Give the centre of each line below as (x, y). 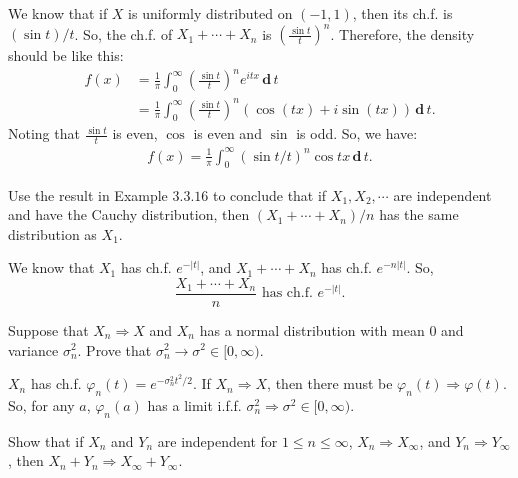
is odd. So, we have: (357, 133)
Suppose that (48, 329)
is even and (227, 133)
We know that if (58, 13)
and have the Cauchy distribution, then (129, 214)
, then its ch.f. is (402, 13)
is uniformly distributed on (210, 13)
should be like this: (66, 55)
